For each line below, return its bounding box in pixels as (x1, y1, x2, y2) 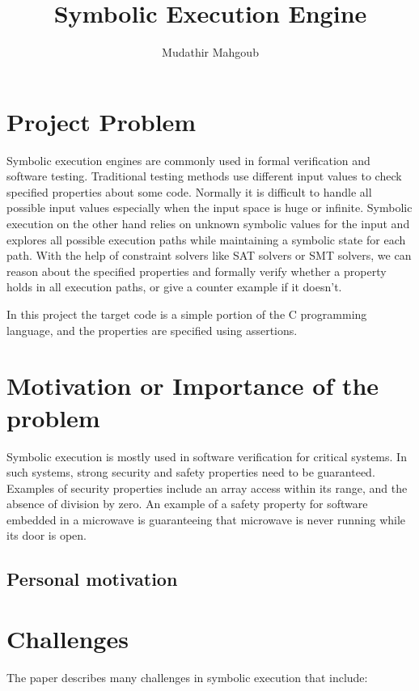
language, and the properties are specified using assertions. (6, 321, 298, 338)
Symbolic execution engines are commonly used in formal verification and (6, 151, 370, 168)
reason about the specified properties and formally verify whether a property (6, 262, 387, 279)
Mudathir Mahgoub (162, 44, 259, 61)
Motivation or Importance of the (6, 369, 379, 402)
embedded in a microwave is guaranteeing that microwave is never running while (6, 511, 406, 528)
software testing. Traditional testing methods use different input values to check (6, 167, 402, 184)
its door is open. (6, 527, 87, 544)
